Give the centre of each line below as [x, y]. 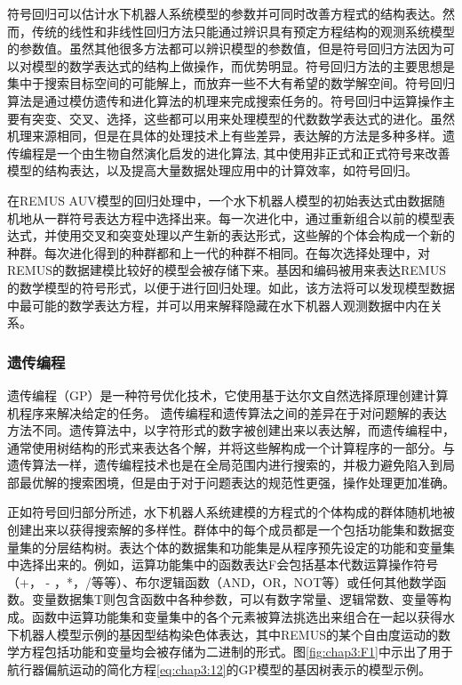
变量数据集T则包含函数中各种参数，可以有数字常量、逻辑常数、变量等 [235, 599]
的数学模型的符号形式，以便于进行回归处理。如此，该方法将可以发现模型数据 [231, 287]
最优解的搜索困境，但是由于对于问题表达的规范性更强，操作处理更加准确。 [237, 482]
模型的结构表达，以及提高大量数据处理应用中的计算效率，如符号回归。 [212, 170]
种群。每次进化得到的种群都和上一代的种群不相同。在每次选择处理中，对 [219, 252]
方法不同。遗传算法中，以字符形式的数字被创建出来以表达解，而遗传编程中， [231, 430]
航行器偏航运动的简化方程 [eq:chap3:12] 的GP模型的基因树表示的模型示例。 [219, 669]
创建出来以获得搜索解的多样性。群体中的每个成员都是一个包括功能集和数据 [225, 530]
